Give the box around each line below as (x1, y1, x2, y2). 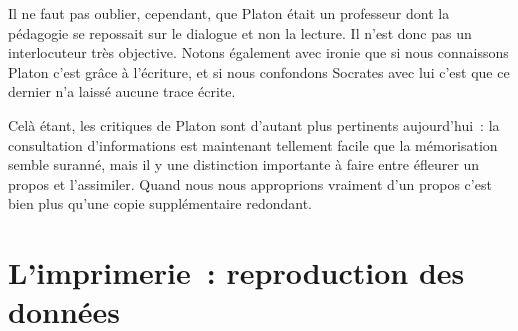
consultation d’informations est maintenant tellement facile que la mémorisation (8, 134, 498, 155)
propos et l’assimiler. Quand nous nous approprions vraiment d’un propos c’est (8, 173, 492, 194)
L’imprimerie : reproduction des (8, 252, 465, 293)
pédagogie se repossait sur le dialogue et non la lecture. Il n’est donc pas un (8, 22, 472, 43)
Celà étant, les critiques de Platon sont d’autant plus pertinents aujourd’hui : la (8, 114, 500, 135)
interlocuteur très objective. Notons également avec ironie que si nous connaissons (8, 42, 509, 63)
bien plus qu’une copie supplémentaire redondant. (8, 193, 312, 214)
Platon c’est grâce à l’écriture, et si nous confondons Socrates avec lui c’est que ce (8, 61, 510, 82)
